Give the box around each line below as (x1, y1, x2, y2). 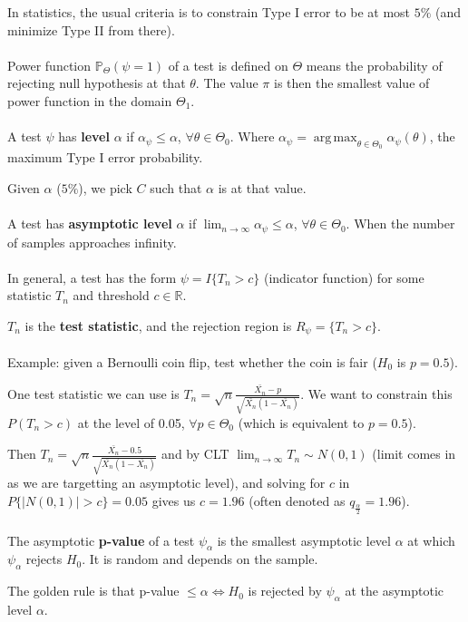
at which (407, 530, 455, 549)
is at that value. (218, 178, 307, 197)
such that (150, 178, 202, 197)
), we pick (78, 178, 132, 197)
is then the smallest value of (273, 73, 430, 92)
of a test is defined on (168, 55, 288, 74)
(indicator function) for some (263, 267, 424, 287)
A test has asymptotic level (7, 214, 172, 233)
